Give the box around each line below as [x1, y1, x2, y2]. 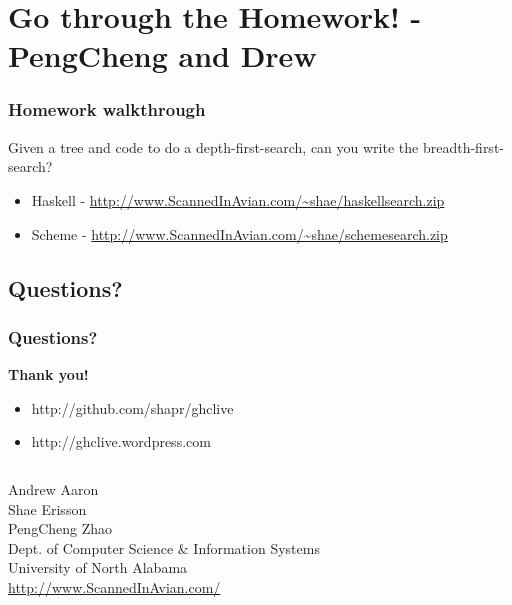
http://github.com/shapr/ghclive [31, 397, 234, 418]
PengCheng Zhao [8, 518, 113, 539]
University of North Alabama [8, 557, 188, 578]
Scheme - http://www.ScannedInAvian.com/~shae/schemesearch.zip [31, 223, 448, 244]
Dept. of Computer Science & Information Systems [8, 537, 320, 558]
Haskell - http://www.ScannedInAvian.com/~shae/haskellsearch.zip [31, 189, 445, 210]
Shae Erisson [8, 498, 87, 519]
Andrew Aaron [8, 478, 99, 499]
